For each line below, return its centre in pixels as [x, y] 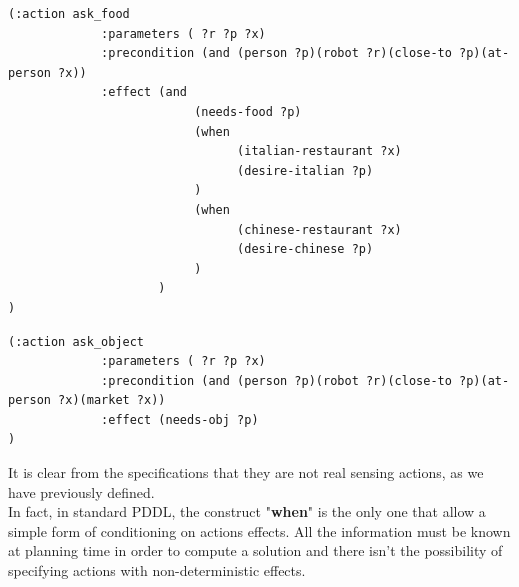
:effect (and [144, 92]
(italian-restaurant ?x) [319, 151]
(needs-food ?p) [248, 111]
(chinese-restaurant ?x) [319, 229]
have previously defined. [81, 491]
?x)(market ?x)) [112, 400]
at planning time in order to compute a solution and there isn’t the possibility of [255, 550]
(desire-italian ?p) [305, 170]
